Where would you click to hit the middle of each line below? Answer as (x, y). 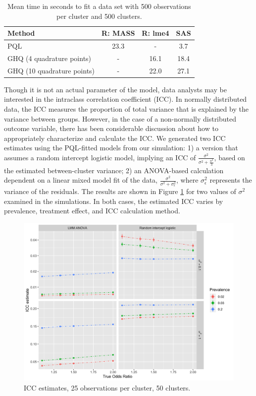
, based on (230, 157)
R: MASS (118, 33)
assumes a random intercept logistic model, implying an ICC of (100, 157)
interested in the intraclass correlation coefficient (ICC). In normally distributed (126, 99)
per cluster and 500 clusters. (99, 16)
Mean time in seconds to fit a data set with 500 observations (99, 6)
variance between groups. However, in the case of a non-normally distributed (120, 118)
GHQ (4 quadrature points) (50, 58)
